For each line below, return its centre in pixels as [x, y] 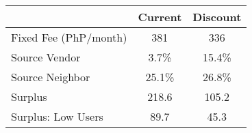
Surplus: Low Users [57, 116]
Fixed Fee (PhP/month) [69, 37]
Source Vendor [46, 57]
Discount [217, 17]
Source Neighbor [51, 77]
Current [160, 17]
